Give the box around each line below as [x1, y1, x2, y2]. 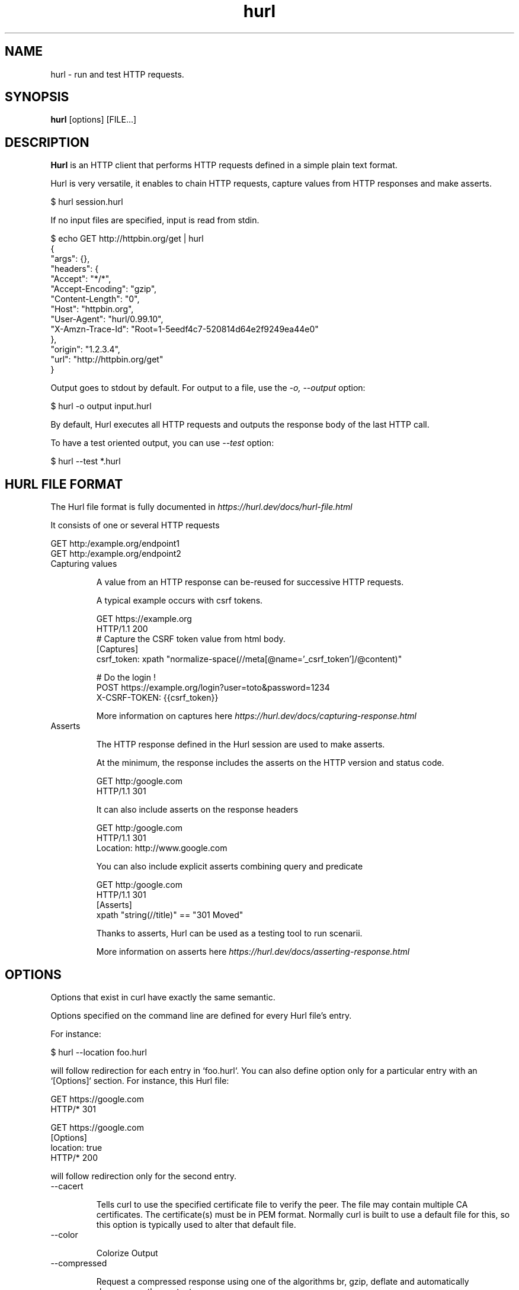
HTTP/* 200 [50, 1152, 98, 1163]
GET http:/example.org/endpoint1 [50, 538, 180, 549]
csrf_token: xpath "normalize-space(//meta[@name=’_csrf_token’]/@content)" [96, 654, 402, 665]
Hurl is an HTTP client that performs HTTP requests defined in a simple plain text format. [50, 160, 398, 171]
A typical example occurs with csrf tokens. [96, 595, 263, 606]
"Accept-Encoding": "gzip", [50, 284, 157, 294]
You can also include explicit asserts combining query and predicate [96, 861, 363, 872]
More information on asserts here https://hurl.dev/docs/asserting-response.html [96, 946, 410, 957]
